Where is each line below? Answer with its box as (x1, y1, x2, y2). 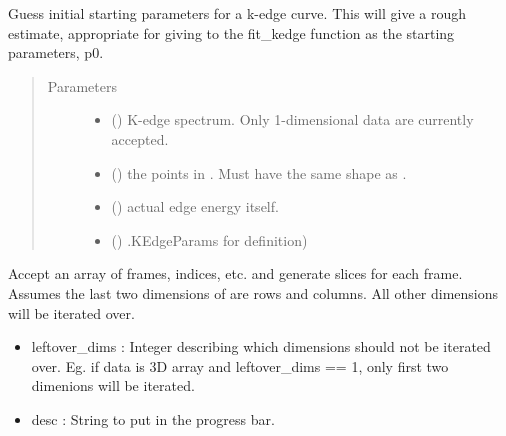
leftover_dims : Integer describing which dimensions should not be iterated (31, 336, 491, 357)
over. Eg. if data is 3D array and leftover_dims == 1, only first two (31, 355, 449, 376)
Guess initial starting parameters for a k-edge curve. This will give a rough (8, 3, 467, 23)
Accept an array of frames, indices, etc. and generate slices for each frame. (8, 263, 463, 284)
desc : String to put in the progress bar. (31, 408, 275, 429)
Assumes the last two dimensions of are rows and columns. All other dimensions (8, 282, 499, 303)
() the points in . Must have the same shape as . (111, 162, 407, 183)
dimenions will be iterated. (31, 375, 195, 396)
